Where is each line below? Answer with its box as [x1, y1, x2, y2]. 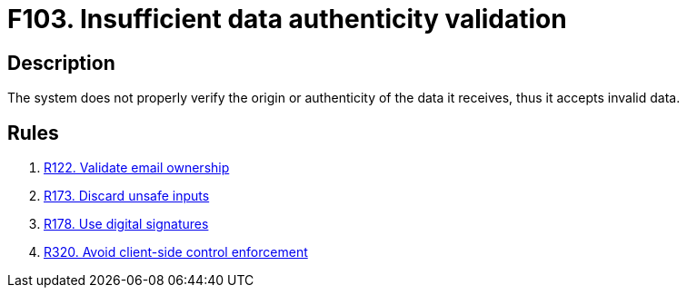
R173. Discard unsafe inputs [44, 188, 210, 204]
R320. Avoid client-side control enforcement [44, 244, 308, 261]
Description [7, 51, 115, 74]
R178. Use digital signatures [44, 216, 209, 232]
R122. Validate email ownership [44, 160, 230, 176]
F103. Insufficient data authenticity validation [7, 4, 567, 34]
